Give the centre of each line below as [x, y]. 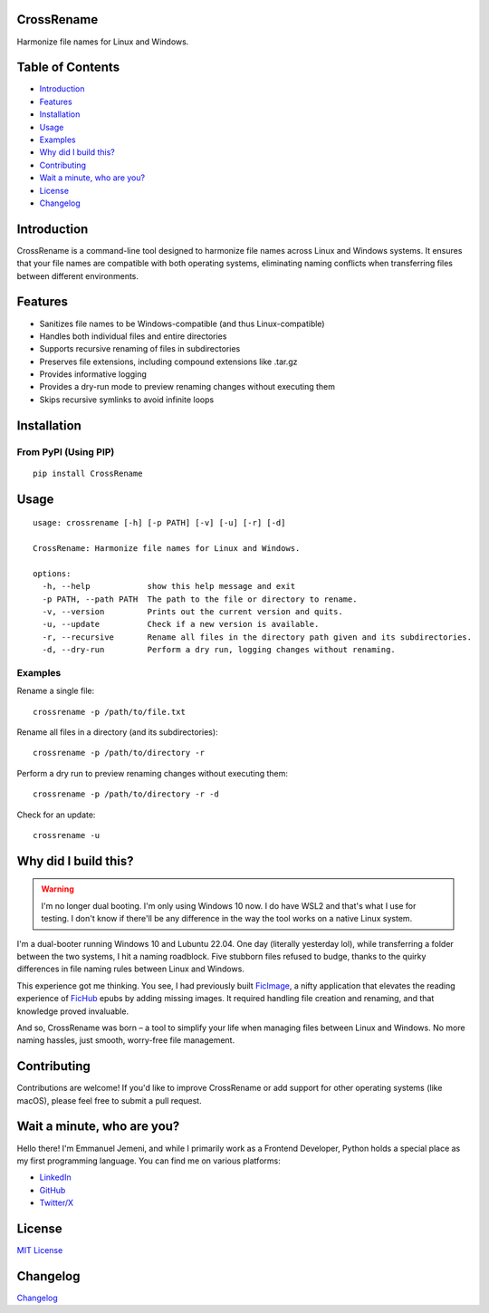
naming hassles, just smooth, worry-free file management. [126, 1040]
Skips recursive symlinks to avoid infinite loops [127, 400]
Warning [58, 889]
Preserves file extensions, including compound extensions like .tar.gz [168, 362]
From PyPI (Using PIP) [66, 451]
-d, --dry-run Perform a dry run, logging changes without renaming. [219, 650]
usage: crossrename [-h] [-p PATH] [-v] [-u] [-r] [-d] [159, 523]
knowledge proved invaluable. [73, 1011]
